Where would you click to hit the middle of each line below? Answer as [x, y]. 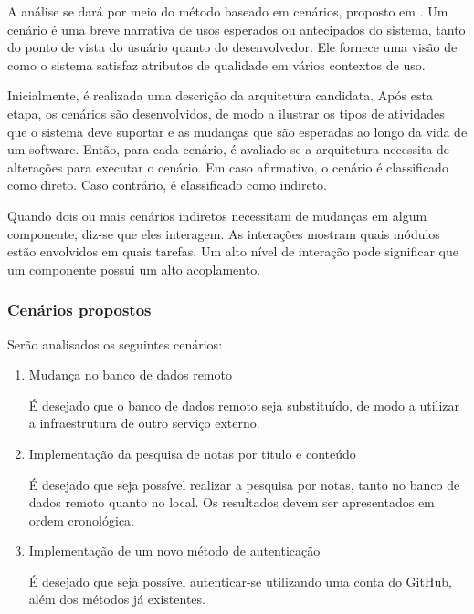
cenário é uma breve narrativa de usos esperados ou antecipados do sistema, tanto [237, 29]
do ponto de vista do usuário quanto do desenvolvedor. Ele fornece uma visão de [232, 47]
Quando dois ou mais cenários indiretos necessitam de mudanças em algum [217, 215]
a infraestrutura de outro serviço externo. [144, 423]
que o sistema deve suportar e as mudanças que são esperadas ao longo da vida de [237, 131]
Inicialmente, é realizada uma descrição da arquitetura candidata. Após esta [220, 95]
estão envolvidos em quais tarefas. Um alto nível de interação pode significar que [233, 251]
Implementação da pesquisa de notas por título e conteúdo [192, 453]
